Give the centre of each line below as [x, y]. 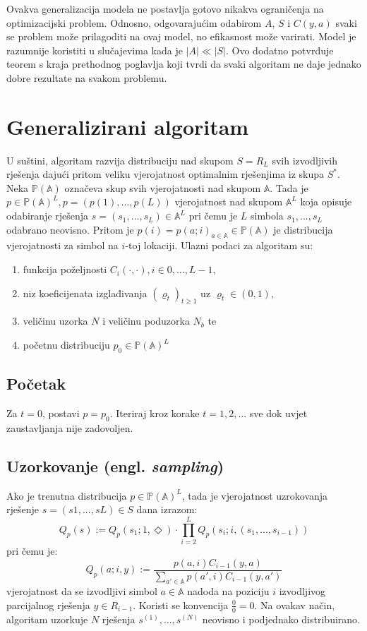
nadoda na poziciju [228, 591]
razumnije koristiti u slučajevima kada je [95, 50]
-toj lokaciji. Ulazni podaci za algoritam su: [219, 245]
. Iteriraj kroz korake [155, 413]
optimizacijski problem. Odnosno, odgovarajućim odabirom [134, 22]
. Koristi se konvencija [181, 605]
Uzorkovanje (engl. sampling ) [115, 465]
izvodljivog [302, 591]
